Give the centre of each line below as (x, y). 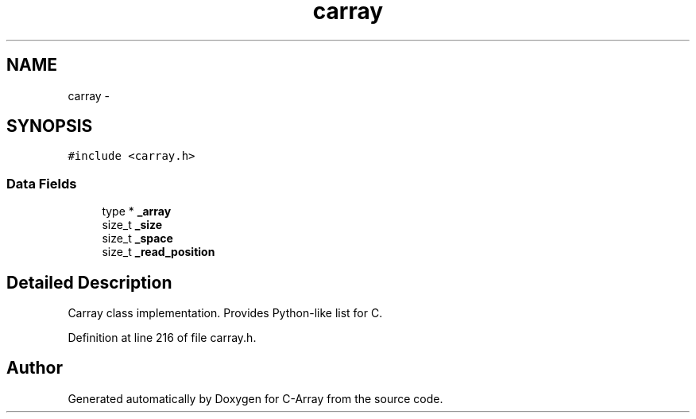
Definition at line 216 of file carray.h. (162, 338)
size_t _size (132, 225)
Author (35, 368)
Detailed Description (89, 282)
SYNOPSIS (50, 126)
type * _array (137, 211)
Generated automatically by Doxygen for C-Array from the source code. (255, 398)
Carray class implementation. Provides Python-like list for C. (225, 313)
